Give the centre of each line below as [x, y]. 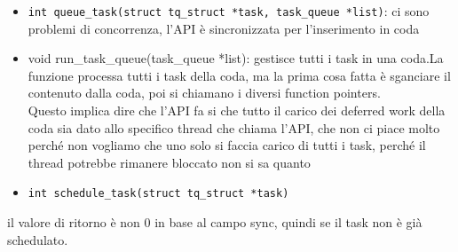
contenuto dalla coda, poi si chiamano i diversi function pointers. [204, 93]
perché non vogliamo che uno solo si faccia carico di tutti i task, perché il [227, 145]
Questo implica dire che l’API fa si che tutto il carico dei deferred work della [237, 110]
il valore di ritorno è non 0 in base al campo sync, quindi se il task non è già [215, 222]
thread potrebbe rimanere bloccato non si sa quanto [169, 162]
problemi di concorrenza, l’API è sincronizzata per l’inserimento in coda [224, 28]
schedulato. [38, 239]
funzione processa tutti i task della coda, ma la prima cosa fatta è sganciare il [239, 75]
